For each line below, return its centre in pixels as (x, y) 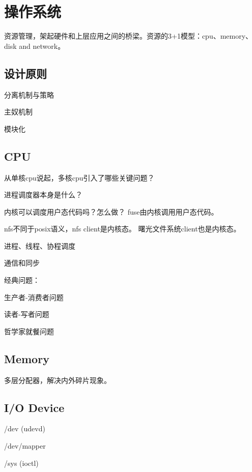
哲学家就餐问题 (29, 331)
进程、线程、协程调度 (40, 245)
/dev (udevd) (25, 429)
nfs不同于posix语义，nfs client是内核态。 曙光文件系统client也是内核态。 (122, 229)
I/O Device (34, 407)
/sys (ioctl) (21, 463)
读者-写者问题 (27, 314)
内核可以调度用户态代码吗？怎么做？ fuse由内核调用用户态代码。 (111, 211)
